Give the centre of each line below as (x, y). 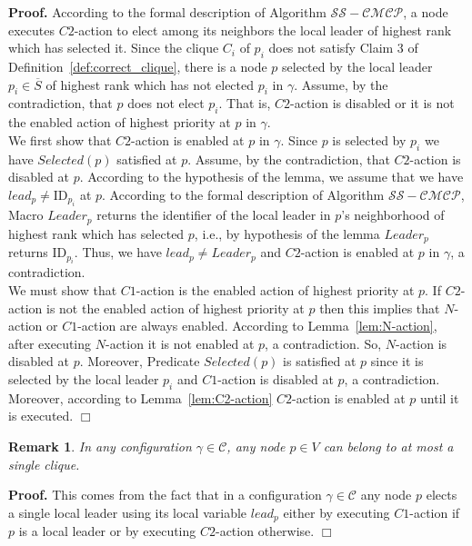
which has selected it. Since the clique (114, 48)
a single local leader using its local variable (128, 512)
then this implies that (380, 308)
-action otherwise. (265, 531)
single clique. (44, 464)
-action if (435, 512)
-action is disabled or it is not (372, 103)
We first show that (60, 139)
